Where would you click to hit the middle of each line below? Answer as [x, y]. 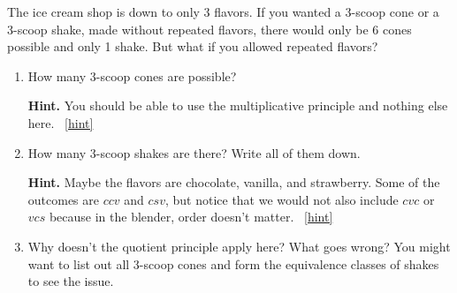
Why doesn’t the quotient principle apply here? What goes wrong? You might [239, 246]
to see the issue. [71, 281]
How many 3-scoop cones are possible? [132, 75]
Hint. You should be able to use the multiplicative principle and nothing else [238, 105]
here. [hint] [61, 122]
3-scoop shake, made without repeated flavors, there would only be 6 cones [209, 29]
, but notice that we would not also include [282, 199]
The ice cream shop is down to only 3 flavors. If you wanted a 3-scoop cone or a [223, 11]
